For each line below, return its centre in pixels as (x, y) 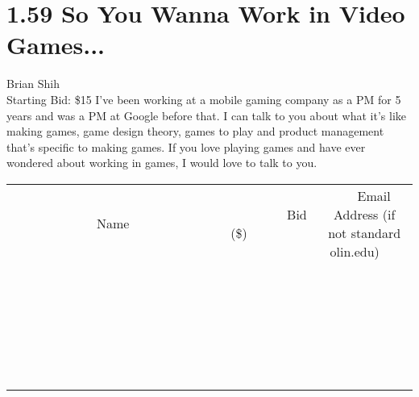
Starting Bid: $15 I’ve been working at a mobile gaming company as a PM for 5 (204, 99)
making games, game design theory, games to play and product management (195, 131)
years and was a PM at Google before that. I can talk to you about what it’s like (207, 115)
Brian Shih (33, 84)
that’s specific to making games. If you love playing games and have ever (186, 146)
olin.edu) (355, 251)
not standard (365, 232)
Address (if (365, 214)
